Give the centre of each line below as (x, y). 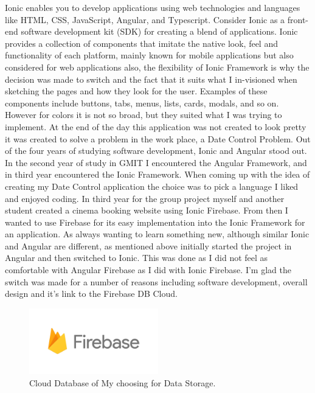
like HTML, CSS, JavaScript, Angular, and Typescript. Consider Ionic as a (145, 19)
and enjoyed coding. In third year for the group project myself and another (145, 198)
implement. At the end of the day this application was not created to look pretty (156, 126)
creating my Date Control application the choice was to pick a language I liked (152, 186)
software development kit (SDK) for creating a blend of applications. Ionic (159, 31)
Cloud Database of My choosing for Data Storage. (123, 382)
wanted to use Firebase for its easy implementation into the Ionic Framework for (155, 222)
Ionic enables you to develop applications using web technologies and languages (153, 7)
